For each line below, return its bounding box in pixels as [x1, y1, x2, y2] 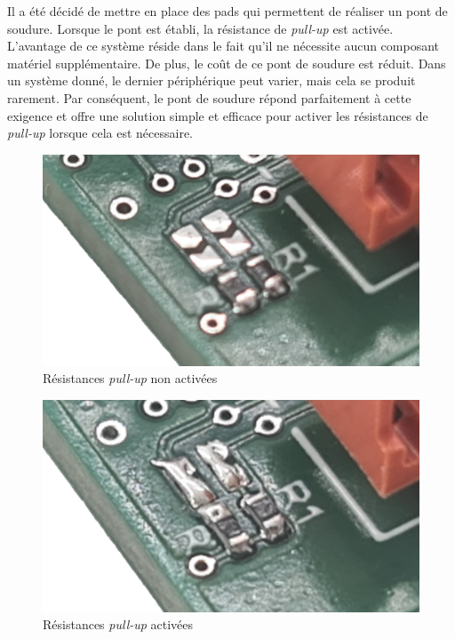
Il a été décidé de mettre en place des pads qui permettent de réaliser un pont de [7, 2, 448, 20]
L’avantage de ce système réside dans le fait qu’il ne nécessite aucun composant [7, 36, 440, 55]
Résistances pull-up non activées [43, 369, 218, 387]
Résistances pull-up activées [43, 615, 194, 634]
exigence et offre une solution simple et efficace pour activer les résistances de [7, 106, 428, 124]
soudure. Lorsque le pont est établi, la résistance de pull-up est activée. [7, 19, 394, 37]
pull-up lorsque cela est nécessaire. [7, 124, 193, 142]
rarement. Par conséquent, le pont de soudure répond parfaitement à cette [7, 88, 411, 107]
